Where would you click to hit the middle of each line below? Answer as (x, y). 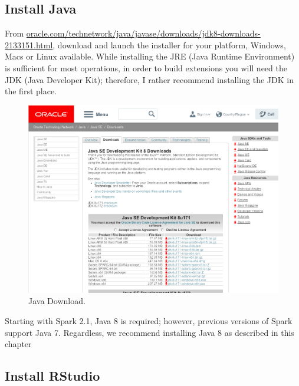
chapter (18, 344)
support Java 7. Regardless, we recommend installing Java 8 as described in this (149, 332)
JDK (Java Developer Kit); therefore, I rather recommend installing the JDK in (149, 79)
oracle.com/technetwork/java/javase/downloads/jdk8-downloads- (143, 33)
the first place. (31, 91)
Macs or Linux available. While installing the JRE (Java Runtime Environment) (150, 56)
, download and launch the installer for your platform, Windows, (169, 44)
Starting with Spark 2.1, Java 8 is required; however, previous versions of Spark (149, 320)
